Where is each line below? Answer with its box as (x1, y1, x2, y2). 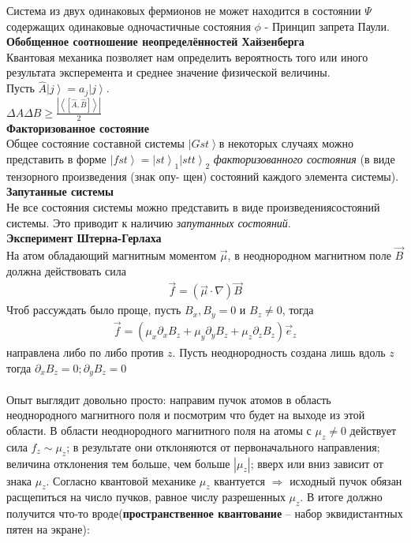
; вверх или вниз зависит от (250, 455, 383, 471)
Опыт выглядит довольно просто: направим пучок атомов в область (6, 391, 331, 407)
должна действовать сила (6, 262, 126, 279)
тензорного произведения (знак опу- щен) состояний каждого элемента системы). (6, 167, 399, 184)
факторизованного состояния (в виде (213, 150, 395, 167)
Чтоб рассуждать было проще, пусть (6, 301, 181, 318)
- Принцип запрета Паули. (264, 17, 390, 34)
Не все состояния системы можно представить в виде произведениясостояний (6, 198, 380, 215)
